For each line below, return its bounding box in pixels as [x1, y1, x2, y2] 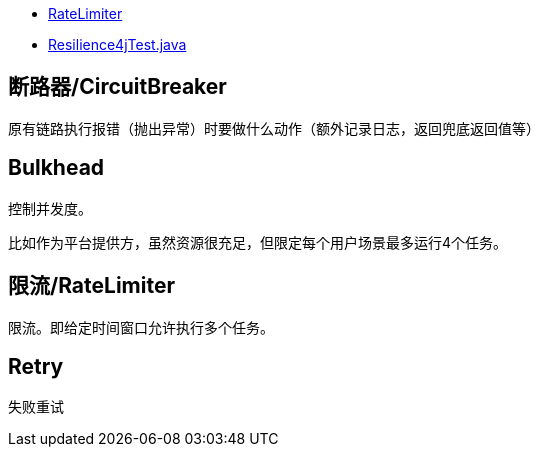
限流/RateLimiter [8, 273, 175, 299]
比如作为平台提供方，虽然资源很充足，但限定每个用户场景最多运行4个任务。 [8, 233, 508, 251]
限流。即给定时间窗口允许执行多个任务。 [8, 318, 274, 336]
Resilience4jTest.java [48, 36, 187, 53]
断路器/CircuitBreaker [8, 74, 227, 100]
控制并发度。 [8, 199, 92, 217]
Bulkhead [8, 155, 105, 181]
